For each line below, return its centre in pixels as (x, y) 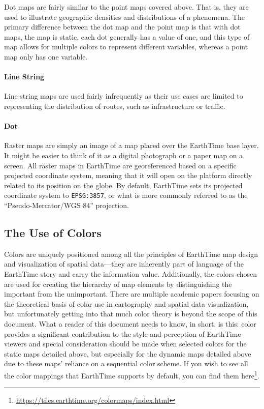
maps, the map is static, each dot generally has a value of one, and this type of (127, 36)
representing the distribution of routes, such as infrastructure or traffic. (115, 106)
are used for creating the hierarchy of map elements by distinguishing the (118, 284)
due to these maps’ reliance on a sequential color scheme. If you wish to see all (126, 363)
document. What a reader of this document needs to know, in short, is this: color (130, 323)
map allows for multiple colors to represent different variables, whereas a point (126, 47)
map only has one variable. (46, 56)
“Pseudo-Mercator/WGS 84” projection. (67, 205)
